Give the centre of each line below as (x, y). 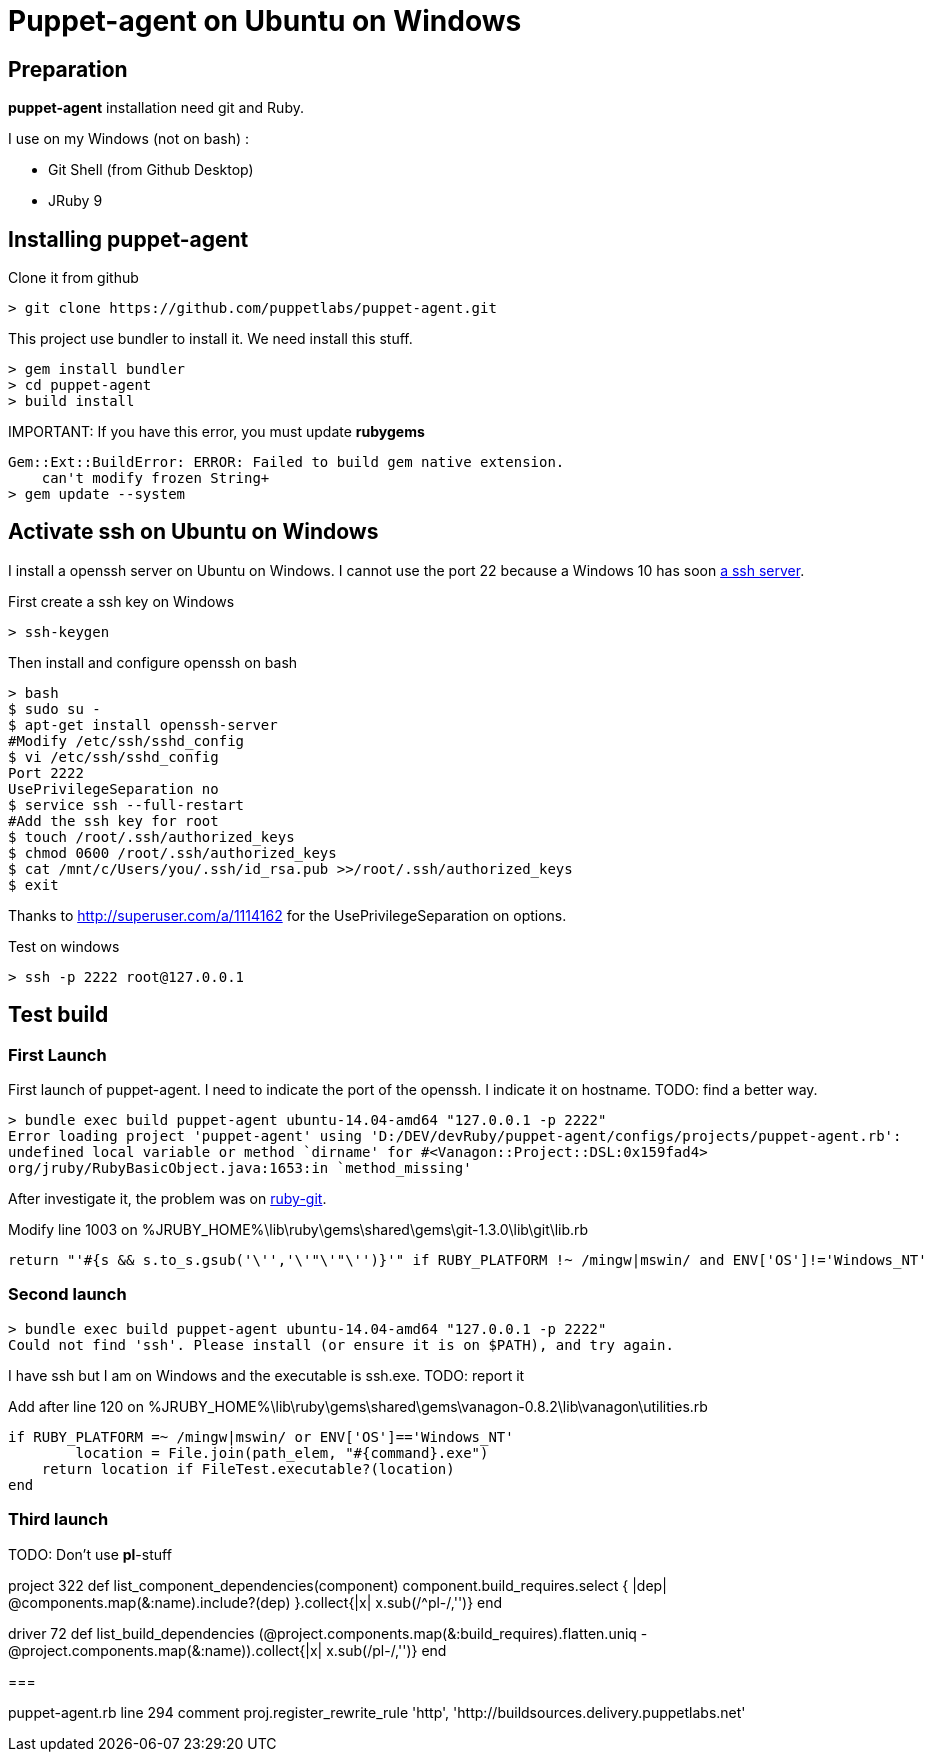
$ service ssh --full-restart (126, 804)
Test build (58, 1015)
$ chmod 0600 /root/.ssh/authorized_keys (172, 852)
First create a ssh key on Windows (121, 601)
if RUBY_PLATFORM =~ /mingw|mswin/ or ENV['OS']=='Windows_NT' (261, 1436)
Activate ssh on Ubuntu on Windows (193, 532)
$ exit (33, 884)
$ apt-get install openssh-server (143, 724)
